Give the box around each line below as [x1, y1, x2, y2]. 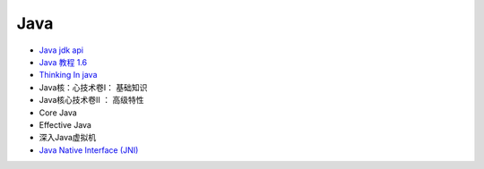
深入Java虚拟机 [39, 132, 97, 143]
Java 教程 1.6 [39, 56, 88, 67]
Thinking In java [39, 70, 98, 80]
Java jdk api [39, 45, 84, 55]
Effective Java [39, 119, 91, 130]
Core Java [39, 107, 78, 118]
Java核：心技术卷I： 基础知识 [39, 81, 148, 93]
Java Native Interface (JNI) [39, 144, 139, 156]
